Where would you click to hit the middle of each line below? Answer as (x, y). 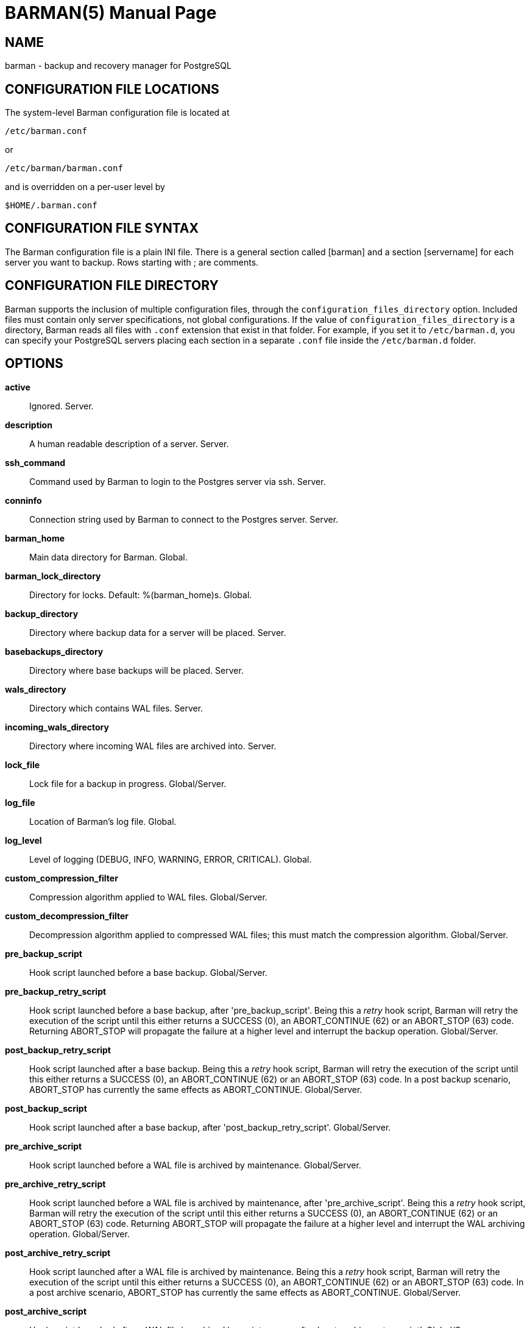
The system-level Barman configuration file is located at (117, 113)
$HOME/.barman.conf (51, 206)
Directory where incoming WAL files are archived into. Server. (153, 746)
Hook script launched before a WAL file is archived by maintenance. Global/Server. (195, 1165)
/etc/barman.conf (46, 131)
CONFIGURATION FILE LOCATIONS (112, 89)
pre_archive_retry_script (55, 1184)
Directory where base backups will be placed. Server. (136, 670)
